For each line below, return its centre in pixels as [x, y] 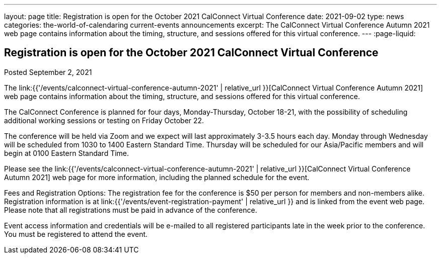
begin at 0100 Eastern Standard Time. [67, 153]
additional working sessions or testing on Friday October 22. [104, 120]
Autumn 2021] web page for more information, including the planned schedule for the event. [157, 177]
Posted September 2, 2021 [48, 72]
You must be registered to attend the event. [76, 234]
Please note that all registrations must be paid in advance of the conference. [131, 210]
